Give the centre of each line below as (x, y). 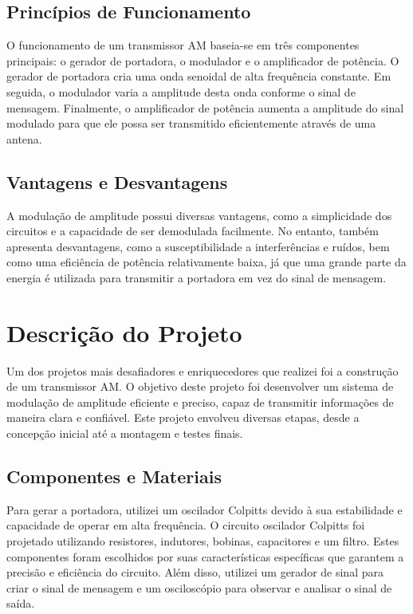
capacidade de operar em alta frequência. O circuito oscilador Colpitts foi (186, 525)
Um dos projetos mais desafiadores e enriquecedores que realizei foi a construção (203, 370)
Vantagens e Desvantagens (117, 181)
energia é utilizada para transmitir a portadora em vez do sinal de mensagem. (197, 277)
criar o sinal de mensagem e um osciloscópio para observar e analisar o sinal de (199, 587)
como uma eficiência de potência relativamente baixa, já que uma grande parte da (206, 262)
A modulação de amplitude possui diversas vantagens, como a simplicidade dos (199, 215)
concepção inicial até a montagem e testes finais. (125, 433)
